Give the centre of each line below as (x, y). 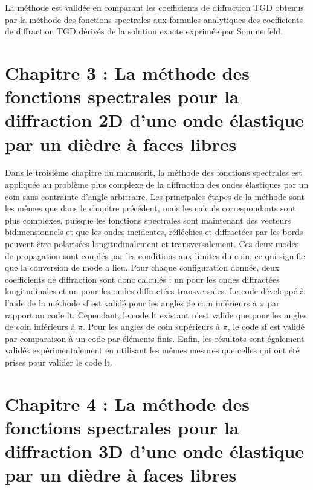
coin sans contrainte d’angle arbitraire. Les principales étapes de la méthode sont (155, 196)
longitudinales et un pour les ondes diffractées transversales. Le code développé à (155, 291)
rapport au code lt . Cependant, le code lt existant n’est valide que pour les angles (156, 314)
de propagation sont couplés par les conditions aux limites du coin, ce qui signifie (155, 255)
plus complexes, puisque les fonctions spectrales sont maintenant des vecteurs (148, 220)
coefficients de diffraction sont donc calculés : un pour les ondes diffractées (142, 279)
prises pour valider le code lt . (59, 362)
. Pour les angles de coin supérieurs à (152, 327)
